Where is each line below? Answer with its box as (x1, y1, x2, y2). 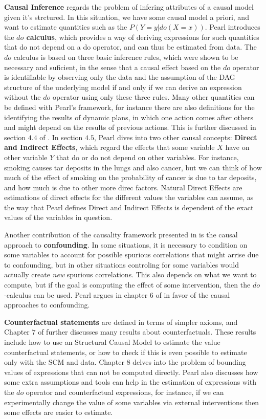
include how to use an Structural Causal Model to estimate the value (4, 337, 220, 347)
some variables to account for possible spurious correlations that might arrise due (4, 249, 259, 260)
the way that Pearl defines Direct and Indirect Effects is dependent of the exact (4, 202, 254, 212)
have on (225, 142, 250, 152)
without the (4, 92, 41, 102)
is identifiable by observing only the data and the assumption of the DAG (4, 72, 235, 82)
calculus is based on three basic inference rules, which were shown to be (13, 51, 238, 62)
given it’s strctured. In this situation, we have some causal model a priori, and (4, 11, 249, 22)
